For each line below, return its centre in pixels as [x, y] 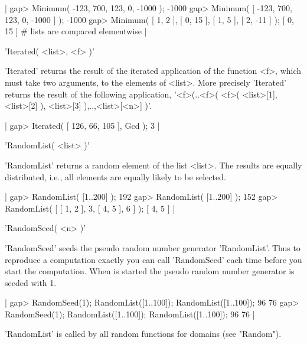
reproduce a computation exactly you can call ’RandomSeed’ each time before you [153, 259]
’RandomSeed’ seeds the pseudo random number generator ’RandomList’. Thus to [153, 247]
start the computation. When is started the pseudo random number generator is [150, 271]
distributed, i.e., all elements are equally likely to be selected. [115, 176]
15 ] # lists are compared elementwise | [76, 31]
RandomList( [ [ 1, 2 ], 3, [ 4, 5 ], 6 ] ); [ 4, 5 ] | [90, 208]
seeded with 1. [31, 282]
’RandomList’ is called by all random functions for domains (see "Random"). [143, 334]
